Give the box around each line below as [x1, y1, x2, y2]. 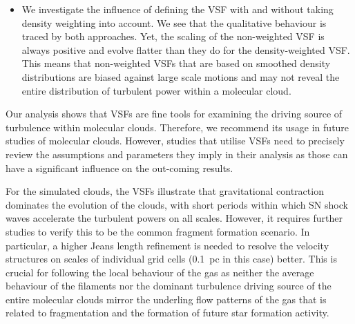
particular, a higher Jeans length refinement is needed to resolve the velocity [6, 238, 329, 252]
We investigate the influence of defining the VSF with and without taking [21, 2, 334, 16]
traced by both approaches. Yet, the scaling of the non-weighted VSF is [21, 29, 325, 44]
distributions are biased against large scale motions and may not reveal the [21, 69, 340, 84]
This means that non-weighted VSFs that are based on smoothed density [21, 56, 331, 70]
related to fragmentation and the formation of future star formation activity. [6, 305, 329, 320]
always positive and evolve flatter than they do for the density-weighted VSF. [21, 42, 350, 57]
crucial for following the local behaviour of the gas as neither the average [6, 265, 314, 279]
